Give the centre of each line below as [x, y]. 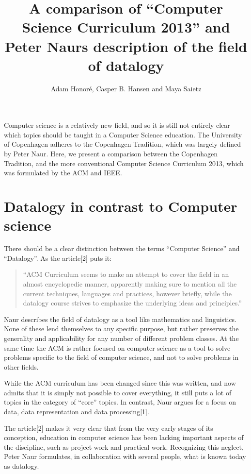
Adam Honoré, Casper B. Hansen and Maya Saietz [126, 88]
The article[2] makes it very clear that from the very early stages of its [109, 428]
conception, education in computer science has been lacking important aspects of [124, 437]
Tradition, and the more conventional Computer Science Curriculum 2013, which [124, 163]
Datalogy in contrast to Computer [121, 206]
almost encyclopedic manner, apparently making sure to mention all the [130, 283]
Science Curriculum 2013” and [126, 27]
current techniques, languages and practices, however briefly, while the [127, 293]
